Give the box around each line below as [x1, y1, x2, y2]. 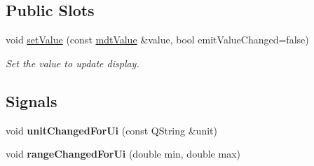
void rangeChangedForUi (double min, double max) [6, 146, 240, 161]
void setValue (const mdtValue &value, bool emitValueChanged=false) [6, 32, 309, 47]
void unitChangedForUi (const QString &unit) [6, 123, 217, 137]
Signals [6, 90, 57, 111]
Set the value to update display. [6, 55, 139, 70]
